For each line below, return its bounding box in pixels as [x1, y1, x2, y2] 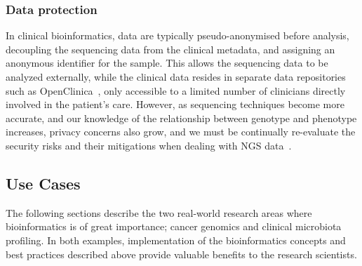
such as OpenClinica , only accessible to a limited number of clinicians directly [6, 83, 346, 98]
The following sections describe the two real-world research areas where [6, 205, 312, 220]
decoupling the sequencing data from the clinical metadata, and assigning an [6, 41, 335, 56]
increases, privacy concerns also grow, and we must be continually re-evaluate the [6, 124, 356, 139]
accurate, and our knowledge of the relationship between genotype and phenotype [6, 110, 357, 125]
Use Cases [6, 172, 81, 194]
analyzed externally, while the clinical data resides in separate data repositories [6, 69, 346, 84]
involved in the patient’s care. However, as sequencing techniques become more [6, 97, 344, 112]
